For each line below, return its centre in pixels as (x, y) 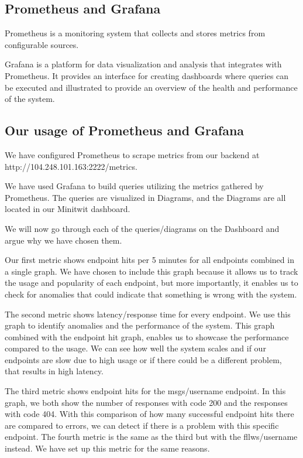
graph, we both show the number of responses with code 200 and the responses (146, 402)
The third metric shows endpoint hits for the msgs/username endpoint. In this (145, 391)
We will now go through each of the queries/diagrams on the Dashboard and (142, 228)
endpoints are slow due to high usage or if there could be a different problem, (143, 359)
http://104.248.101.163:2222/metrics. (71, 166)
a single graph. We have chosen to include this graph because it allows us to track (151, 271)
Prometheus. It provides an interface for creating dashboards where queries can (147, 75)
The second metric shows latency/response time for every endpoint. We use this (148, 314)
